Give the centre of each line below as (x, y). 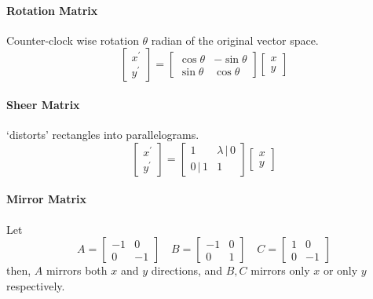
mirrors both (77, 270)
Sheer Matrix (43, 104)
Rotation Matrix (52, 10)
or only (340, 270)
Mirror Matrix (47, 199)
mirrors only (280, 270)
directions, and (187, 270)
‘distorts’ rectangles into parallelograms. (103, 135)
